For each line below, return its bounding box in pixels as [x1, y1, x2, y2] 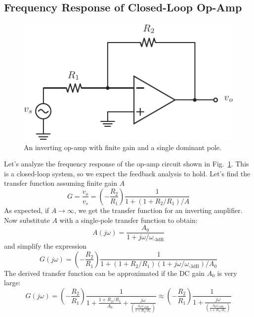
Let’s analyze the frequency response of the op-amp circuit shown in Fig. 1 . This [4, 158, 249, 169]
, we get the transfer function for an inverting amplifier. [74, 205, 243, 215]
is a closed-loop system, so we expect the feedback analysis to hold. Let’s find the [4, 168, 251, 178]
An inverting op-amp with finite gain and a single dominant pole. [24, 142, 221, 152]
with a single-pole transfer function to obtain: [59, 214, 198, 225]
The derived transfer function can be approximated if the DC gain [4, 267, 205, 278]
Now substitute [4, 214, 50, 225]
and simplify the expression [4, 241, 87, 251]
